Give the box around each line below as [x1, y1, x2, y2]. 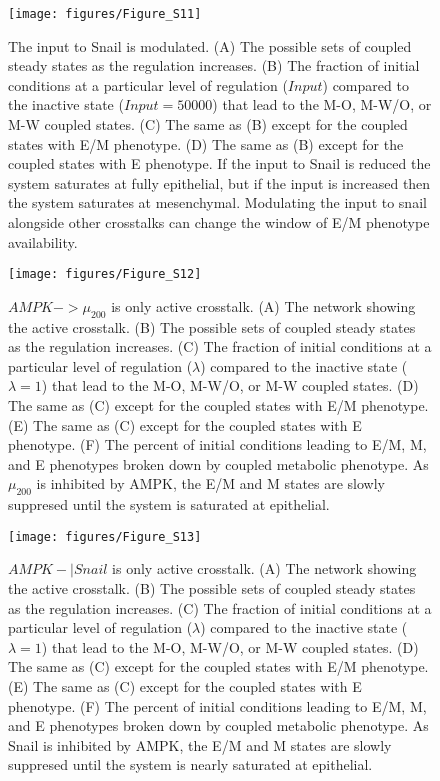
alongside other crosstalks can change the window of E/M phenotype [8, 212, 430, 232]
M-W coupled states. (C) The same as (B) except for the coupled [8, 114, 408, 135]
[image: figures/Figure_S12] [8, 267, 202, 282]
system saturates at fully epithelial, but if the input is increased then [8, 172, 431, 193]
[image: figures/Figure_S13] [8, 529, 202, 544]
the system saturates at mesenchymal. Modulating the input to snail [8, 192, 427, 213]
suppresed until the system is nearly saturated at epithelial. [8, 754, 373, 775]
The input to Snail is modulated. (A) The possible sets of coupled [8, 35, 412, 56]
